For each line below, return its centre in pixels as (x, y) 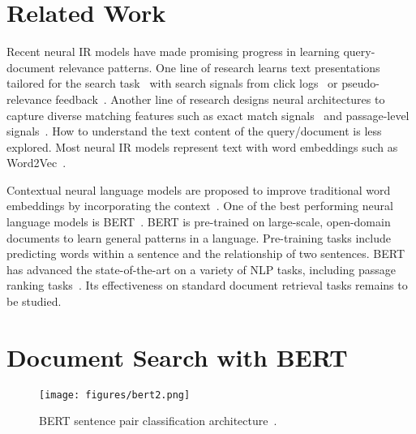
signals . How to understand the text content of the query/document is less (194, 131)
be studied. (34, 301)
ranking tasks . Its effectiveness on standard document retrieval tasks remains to (207, 285)
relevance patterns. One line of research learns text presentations (219, 67)
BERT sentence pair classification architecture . (158, 421)
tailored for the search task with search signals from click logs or (172, 83)
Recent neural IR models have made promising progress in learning (173, 52)
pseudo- (361, 83)
